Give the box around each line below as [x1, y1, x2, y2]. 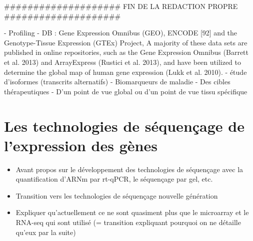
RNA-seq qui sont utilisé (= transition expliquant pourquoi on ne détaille [15, 217, 241, 228]
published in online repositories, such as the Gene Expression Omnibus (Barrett [4, 47, 248, 57]
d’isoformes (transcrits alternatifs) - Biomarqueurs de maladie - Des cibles [4, 76, 230, 87]
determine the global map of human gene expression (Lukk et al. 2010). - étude [4, 66, 247, 77]
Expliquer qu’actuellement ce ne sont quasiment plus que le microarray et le [15, 207, 249, 218]
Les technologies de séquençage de [4, 115, 244, 136]
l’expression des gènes [4, 135, 157, 155]
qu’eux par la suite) [15, 227, 76, 237]
